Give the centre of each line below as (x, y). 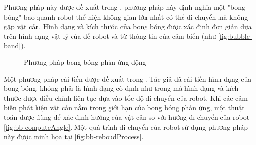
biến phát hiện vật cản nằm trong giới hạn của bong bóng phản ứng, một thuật (124, 107)
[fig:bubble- (235, 36)
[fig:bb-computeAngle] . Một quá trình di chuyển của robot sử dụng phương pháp (126, 127)
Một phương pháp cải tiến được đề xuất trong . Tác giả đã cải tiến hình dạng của (128, 78)
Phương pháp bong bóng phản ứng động (85, 62)
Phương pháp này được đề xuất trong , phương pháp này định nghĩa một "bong (125, 7)
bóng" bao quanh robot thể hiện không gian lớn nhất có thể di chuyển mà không (126, 16)
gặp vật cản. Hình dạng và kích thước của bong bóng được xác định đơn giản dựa (128, 26)
